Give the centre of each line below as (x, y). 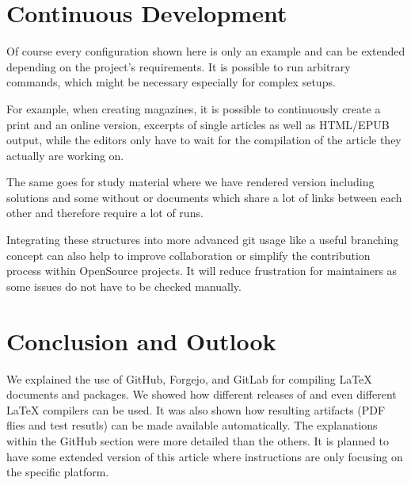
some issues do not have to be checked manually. (124, 286)
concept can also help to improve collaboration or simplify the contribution (188, 255)
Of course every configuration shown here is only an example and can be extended (206, 51)
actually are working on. (65, 155)
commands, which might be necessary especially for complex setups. (171, 82)
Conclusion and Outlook (141, 340)
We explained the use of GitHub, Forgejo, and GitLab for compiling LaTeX (189, 378)
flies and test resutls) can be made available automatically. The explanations (192, 425)
